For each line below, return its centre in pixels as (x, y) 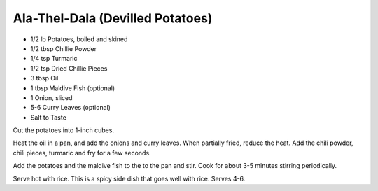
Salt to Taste (48, 117)
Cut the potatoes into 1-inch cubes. (64, 130)
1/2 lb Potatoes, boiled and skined (79, 39)
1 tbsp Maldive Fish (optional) (73, 88)
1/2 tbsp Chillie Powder (64, 48)
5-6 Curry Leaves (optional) (71, 108)
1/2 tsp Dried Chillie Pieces (69, 68)
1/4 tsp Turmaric (54, 59)
